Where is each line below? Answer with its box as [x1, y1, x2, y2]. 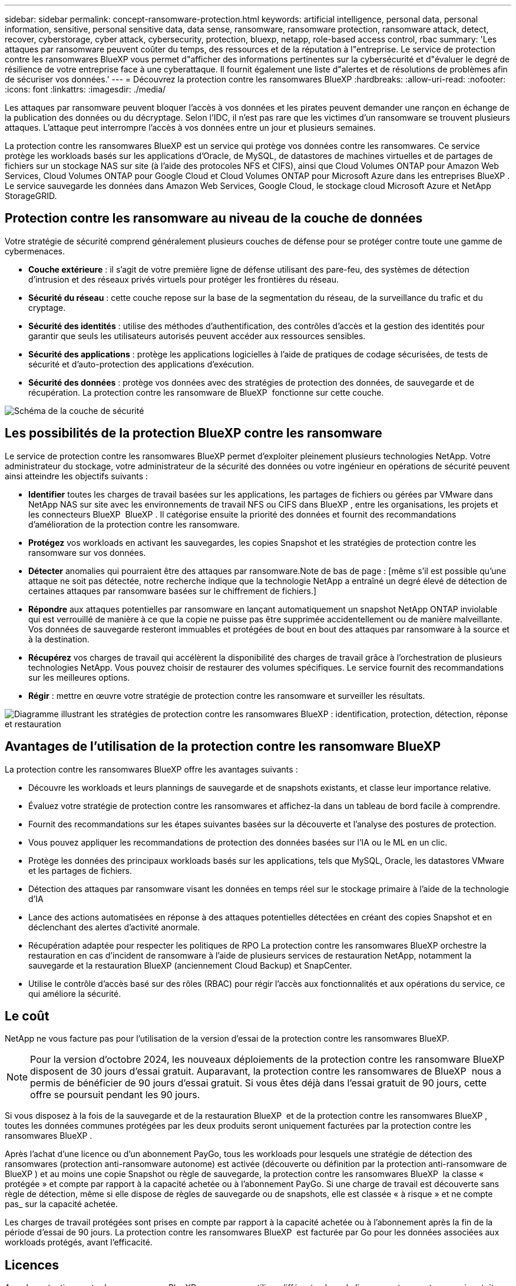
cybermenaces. [5, 246, 65, 256]
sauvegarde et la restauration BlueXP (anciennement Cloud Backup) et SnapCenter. [28, 960, 352, 970]
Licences [5, 1257, 59, 1272]
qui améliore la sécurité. [28, 988, 121, 999]
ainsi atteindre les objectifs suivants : [5, 470, 148, 481]
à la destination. [28, 634, 90, 644]
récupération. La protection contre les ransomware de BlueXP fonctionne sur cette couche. [28, 387, 384, 397]
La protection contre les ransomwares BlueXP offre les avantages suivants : [5, 764, 298, 774]
